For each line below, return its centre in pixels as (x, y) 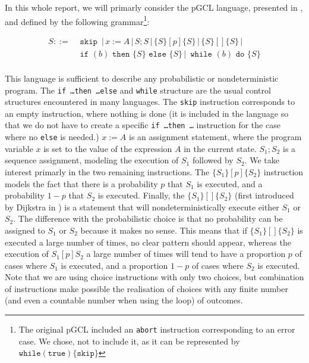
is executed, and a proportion (114, 265)
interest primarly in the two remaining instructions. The (107, 171)
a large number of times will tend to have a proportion (186, 254)
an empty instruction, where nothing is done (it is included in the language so (147, 113)
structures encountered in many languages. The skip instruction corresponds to (150, 102)
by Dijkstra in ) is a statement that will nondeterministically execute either (142, 207)
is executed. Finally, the (141, 195)
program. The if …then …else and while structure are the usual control (138, 90)
